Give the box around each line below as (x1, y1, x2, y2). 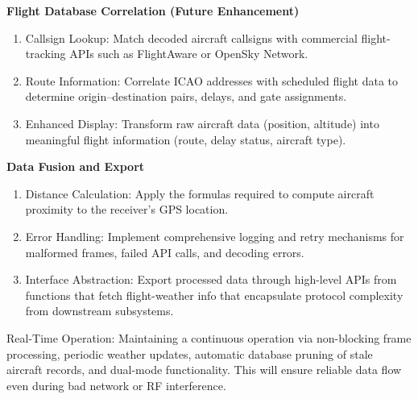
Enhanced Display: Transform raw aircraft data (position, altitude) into (25, 114, 379, 131)
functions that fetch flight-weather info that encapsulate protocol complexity (25, 286, 404, 303)
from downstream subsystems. (25, 302, 174, 319)
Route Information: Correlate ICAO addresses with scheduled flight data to (25, 72, 399, 89)
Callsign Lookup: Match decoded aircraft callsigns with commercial (25, 29, 358, 46)
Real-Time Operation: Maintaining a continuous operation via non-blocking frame (6, 329, 412, 346)
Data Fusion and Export (6, 158, 145, 175)
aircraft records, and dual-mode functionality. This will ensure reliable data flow (6, 361, 402, 378)
